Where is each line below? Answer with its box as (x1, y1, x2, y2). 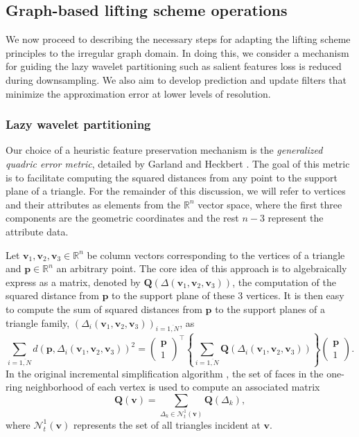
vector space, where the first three (198, 197, 342, 211)
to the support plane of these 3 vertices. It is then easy (112, 288, 344, 303)
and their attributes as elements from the (6, 197, 181, 211)
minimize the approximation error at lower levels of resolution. (6, 86, 271, 100)
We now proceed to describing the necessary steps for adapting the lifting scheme (6, 32, 351, 46)
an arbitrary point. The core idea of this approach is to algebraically (56, 261, 347, 276)
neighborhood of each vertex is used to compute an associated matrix (25, 380, 320, 394)
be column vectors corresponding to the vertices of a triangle (87, 247, 345, 262)
